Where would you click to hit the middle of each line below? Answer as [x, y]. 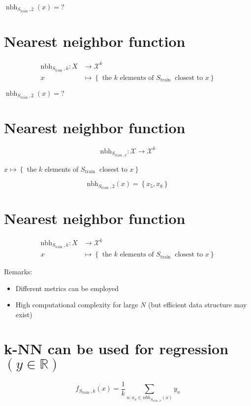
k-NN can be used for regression [116, 348]
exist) [24, 314]
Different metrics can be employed [67, 288]
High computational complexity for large [77, 305]
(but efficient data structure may [197, 305]
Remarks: [18, 272]
